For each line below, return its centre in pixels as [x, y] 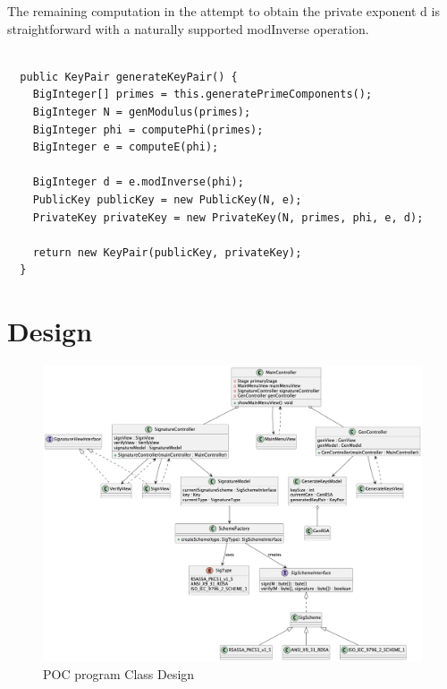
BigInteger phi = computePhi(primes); [148, 129]
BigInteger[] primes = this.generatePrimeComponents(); [202, 95]
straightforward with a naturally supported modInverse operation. [188, 28]
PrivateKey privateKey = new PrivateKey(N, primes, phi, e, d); [228, 217]
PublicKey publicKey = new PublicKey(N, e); [167, 199]
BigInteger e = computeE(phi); [126, 147]
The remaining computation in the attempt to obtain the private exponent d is [223, 11]
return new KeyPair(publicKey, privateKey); [167, 252]
